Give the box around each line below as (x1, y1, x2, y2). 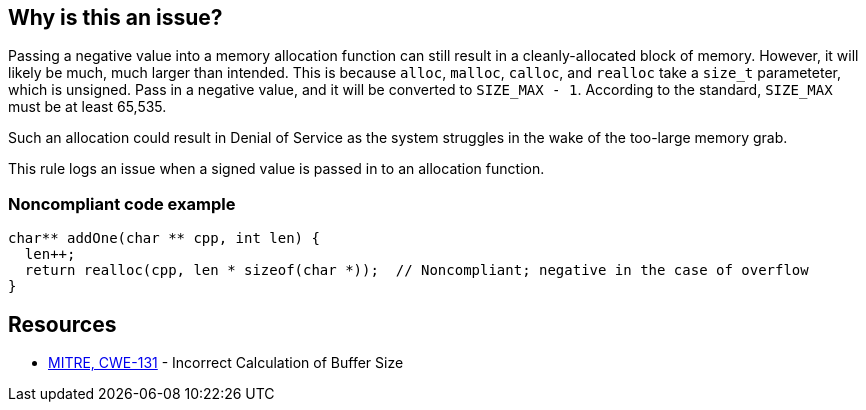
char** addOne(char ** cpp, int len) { (8, 230, 320, 247)
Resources (8, 311, 117, 337)
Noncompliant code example (8, 193, 236, 214)
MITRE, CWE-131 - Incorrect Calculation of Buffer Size (48, 354, 404, 372)
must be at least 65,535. (8, 98, 167, 116)
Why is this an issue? (8, 5, 223, 30)
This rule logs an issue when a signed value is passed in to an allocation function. (8, 160, 545, 178)
